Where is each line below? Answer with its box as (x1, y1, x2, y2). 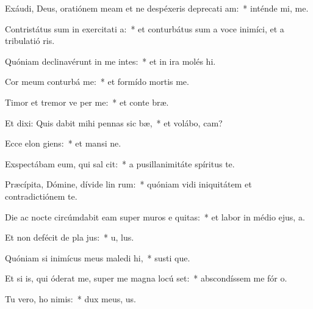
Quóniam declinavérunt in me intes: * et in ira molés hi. (5, 54, 216, 67)
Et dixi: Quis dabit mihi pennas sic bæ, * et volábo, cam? (5, 116, 223, 129)
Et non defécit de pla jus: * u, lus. (5, 231, 134, 244)
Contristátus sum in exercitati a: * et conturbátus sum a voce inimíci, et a (5, 22, 284, 35)
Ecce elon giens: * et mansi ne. (5, 137, 121, 150)
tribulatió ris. (5, 34, 55, 47)
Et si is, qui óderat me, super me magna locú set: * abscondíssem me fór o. (5, 272, 287, 285)
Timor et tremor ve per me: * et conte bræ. (5, 95, 169, 108)
